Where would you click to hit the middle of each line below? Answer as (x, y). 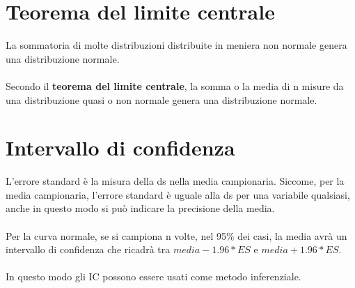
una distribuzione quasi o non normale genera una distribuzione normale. (161, 99)
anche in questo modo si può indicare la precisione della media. (140, 208)
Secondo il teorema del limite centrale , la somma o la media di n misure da (175, 85)
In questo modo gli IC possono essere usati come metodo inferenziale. (153, 276)
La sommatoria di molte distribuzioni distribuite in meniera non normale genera (176, 45)
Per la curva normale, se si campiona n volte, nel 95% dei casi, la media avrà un (176, 235)
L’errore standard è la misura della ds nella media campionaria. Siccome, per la (175, 181)
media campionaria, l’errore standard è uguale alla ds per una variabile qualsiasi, (178, 194)
